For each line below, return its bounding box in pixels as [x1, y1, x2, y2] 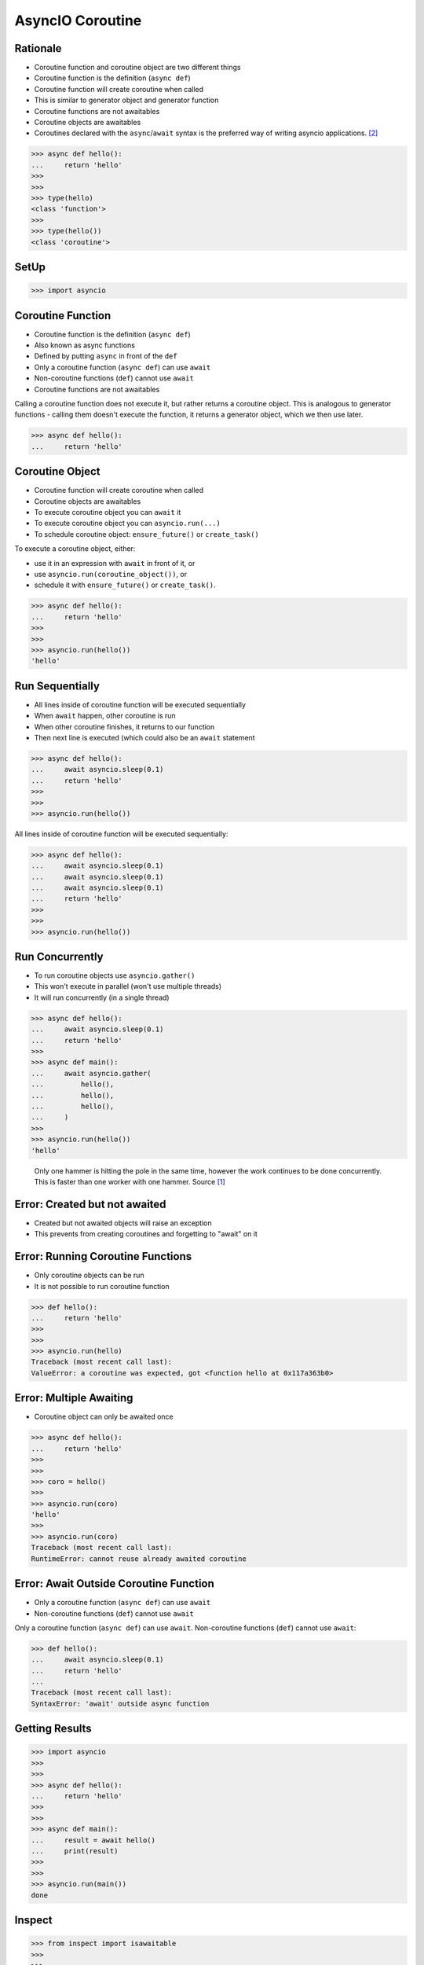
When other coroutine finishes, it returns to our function [34, 722, 215, 731]
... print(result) [31, 1846, 119, 1855]
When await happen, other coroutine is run [34, 711, 176, 721]
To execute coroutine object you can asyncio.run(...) [34, 519, 221, 528]
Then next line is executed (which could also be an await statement [34, 733, 255, 742]
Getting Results [14, 1722, 92, 1735]
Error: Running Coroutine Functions [14, 1250, 192, 1263]
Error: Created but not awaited [14, 1197, 166, 1210]
